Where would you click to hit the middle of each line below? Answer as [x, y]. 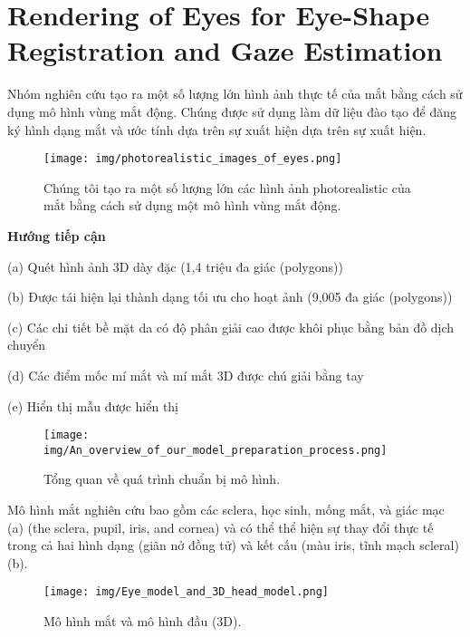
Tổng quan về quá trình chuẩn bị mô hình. [162, 479]
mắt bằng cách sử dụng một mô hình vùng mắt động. [192, 205]
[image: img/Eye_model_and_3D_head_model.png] [186, 592]
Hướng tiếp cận [57, 235]
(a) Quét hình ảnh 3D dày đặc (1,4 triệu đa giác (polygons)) [175, 266]
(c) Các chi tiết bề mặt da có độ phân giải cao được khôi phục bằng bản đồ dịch [231, 327]
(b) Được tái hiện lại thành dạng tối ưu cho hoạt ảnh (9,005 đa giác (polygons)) [230, 297]
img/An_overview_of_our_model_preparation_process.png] [216, 450]
